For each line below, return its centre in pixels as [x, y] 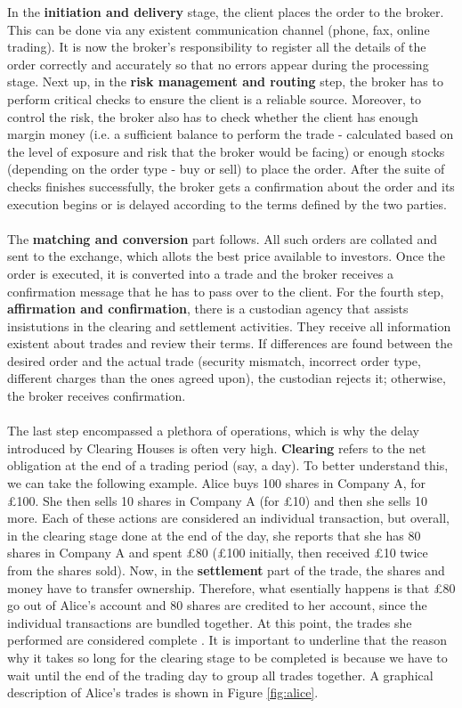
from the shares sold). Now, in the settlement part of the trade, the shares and [226, 570]
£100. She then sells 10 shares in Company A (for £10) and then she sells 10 [217, 500]
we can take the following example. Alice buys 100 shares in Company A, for [217, 483]
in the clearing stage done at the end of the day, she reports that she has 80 [214, 535]
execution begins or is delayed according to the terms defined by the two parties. [227, 203]
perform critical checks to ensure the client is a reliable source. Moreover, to [214, 98]
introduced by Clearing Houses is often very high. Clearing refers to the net [217, 448]
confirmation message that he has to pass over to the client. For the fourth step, [226, 291]
